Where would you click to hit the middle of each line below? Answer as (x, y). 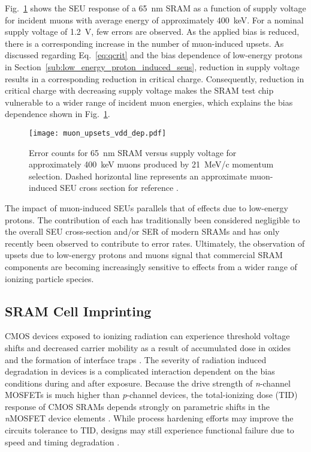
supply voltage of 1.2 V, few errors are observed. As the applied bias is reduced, (152, 32)
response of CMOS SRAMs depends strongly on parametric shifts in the (137, 406)
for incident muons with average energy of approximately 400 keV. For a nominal (154, 20)
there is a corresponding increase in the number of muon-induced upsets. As (144, 43)
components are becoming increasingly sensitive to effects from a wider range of (151, 266)
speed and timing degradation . (62, 441)
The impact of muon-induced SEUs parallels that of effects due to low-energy (147, 207)
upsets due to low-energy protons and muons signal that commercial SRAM (144, 255)
